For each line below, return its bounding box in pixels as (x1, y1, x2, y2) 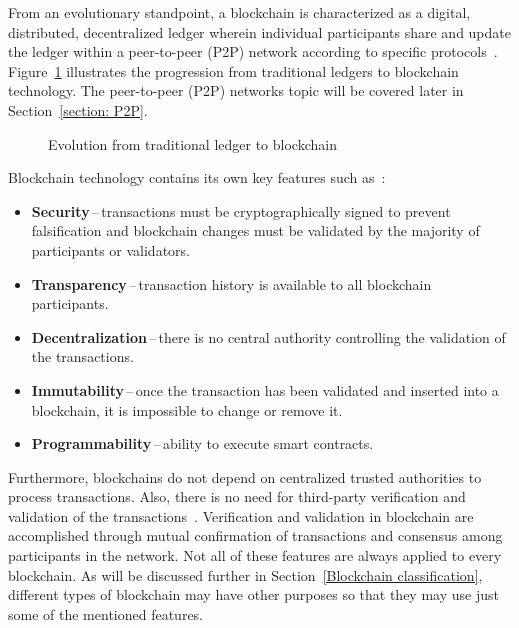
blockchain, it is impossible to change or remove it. (31, 399, 343, 420)
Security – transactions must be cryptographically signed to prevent (31, 200, 451, 221)
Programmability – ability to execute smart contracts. (31, 433, 374, 454)
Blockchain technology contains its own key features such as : (8, 167, 386, 188)
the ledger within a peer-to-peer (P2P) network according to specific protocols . (8, 41, 498, 62)
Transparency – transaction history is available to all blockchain (31, 273, 432, 294)
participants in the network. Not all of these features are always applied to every (8, 545, 502, 566)
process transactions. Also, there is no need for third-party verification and (8, 486, 466, 507)
